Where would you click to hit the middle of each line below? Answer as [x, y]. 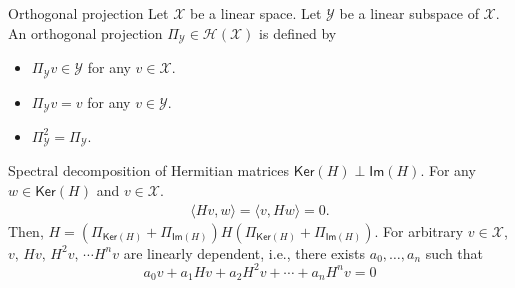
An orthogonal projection [85, 32]
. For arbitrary [419, 230]
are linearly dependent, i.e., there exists [244, 252]
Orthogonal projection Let [88, 13]
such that [454, 252]
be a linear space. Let [256, 13]
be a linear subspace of [409, 13]
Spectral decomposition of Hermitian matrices [149, 170]
